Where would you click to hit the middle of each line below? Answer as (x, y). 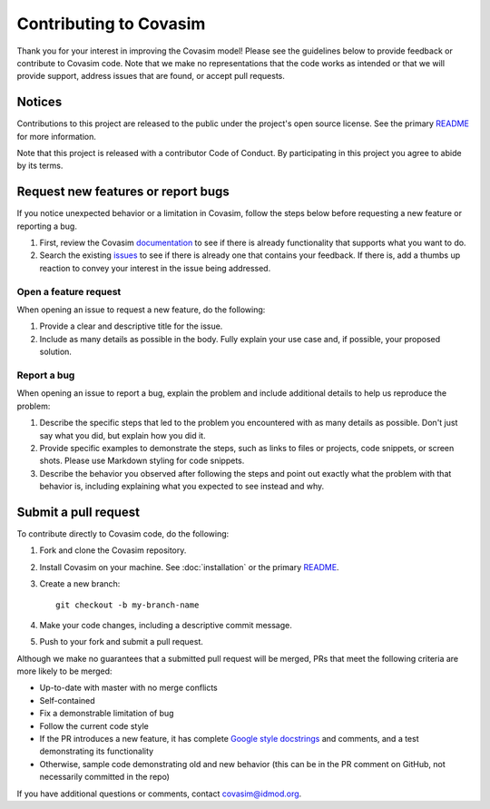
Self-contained (67, 700)
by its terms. (40, 166)
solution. (56, 352)
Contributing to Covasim (111, 24)
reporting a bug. (47, 226)
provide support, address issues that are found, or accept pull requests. (151, 76)
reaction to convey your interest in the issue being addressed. (155, 268)
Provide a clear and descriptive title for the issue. (131, 326)
